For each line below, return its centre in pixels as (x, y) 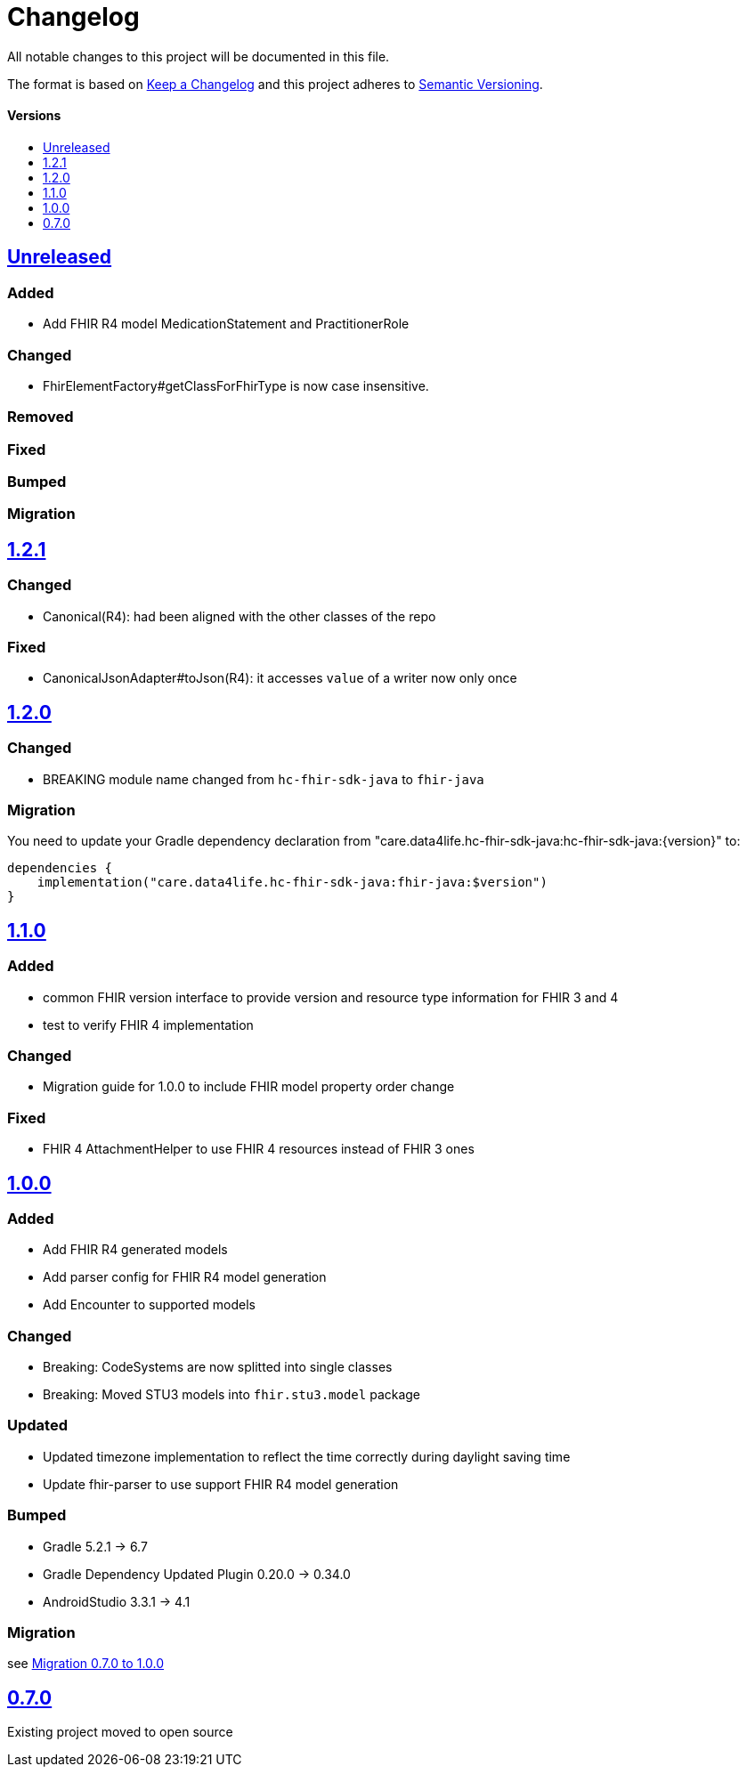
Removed (41, 417)
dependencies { (60, 868)
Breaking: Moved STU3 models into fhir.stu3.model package (232, 1395)
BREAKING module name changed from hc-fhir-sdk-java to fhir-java (264, 779)
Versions (34, 116)
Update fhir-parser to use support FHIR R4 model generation (221, 1484)
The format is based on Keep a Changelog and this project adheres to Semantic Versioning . (275, 84)
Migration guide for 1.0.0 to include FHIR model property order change (249, 1087)
